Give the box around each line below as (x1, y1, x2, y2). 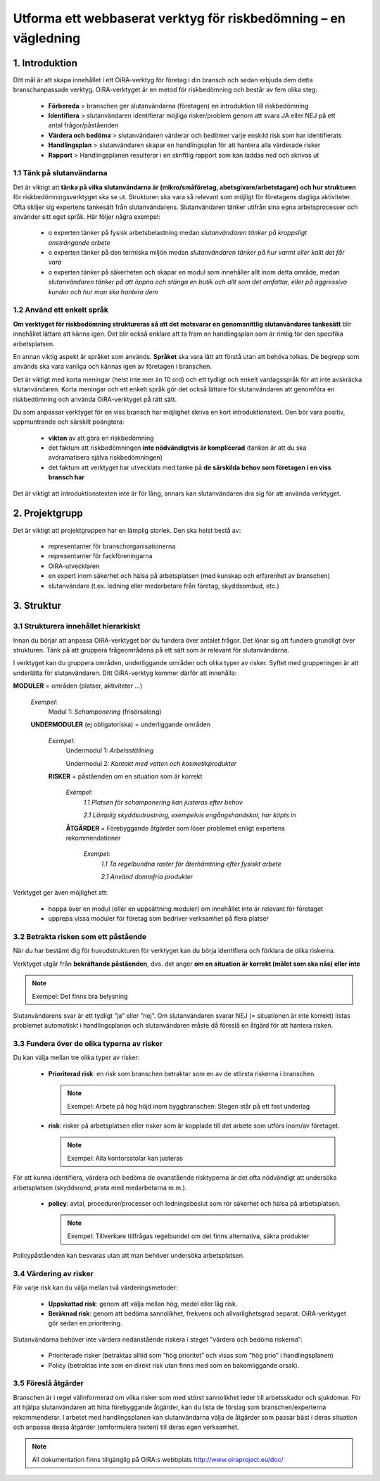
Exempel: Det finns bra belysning (32, 992, 128, 1000)
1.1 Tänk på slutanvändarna (13, 168, 108, 178)
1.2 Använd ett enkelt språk (13, 305, 108, 315)
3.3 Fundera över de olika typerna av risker (13, 1039, 163, 1049)
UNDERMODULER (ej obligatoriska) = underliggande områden (30, 720, 211, 729)
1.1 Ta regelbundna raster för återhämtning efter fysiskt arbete (101, 859, 281, 868)
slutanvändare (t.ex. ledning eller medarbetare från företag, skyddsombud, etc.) (48, 581, 279, 590)
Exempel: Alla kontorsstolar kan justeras (67, 1154, 183, 1162)
